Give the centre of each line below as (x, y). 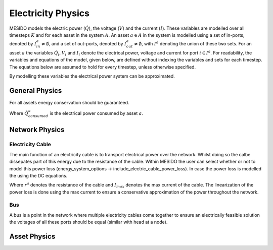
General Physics (36, 90)
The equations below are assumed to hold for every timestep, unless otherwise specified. (103, 67)
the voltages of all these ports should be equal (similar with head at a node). (88, 222)
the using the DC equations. (38, 175)
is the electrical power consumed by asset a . (97, 113)
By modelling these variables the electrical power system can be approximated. (92, 76)
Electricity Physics (49, 13)
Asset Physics (32, 237)
